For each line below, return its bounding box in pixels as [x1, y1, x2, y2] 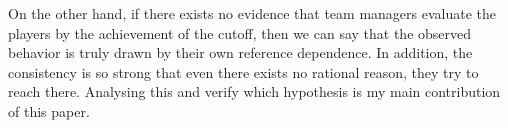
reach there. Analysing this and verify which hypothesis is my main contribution [8, 81, 501, 102]
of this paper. [8, 100, 90, 121]
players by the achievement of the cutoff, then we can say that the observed [8, 22, 472, 43]
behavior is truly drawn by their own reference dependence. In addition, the [8, 42, 473, 63]
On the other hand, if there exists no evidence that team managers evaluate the [8, 3, 496, 23]
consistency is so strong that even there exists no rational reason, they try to [8, 61, 479, 82]
